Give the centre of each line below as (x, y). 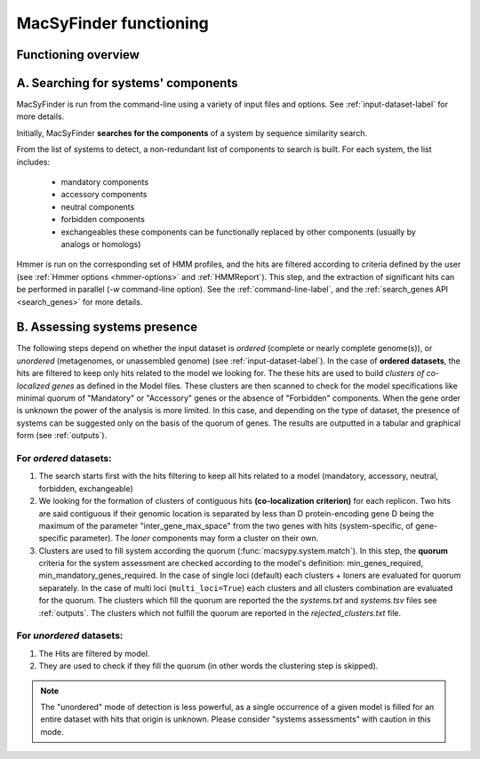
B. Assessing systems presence (107, 328)
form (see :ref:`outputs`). (62, 435)
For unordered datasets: (70, 635)
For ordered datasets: (64, 458)
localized (33, 386)
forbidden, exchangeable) (86, 488)
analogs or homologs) (101, 244)
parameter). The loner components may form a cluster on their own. (194, 539)
